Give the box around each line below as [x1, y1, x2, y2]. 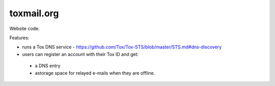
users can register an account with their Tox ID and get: [22, 51, 139, 57]
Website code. [9, 25, 40, 32]
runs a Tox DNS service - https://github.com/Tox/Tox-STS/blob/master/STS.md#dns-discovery [22, 44, 222, 50]
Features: [9, 35, 30, 41]
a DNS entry [35, 63, 61, 69]
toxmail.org [9, 8, 59, 19]
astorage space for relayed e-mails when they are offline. [35, 70, 155, 76]
